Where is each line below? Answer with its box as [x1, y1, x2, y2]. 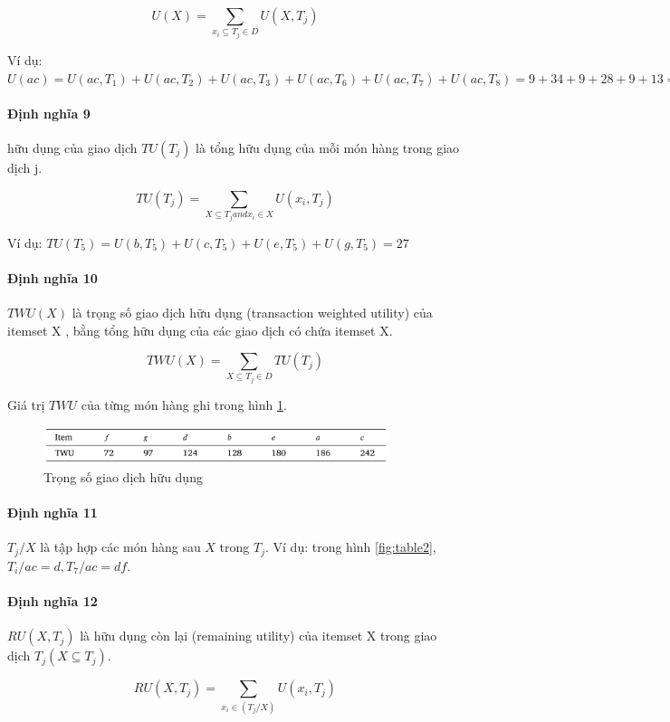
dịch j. [7, 157, 43, 176]
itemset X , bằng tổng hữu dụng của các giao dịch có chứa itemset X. [7, 320, 393, 339]
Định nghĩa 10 [7, 268, 98, 287]
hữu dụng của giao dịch [7, 138, 138, 157]
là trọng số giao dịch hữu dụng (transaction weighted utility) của [72, 302, 433, 321]
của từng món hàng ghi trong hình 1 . [81, 395, 287, 414]
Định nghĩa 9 [7, 103, 91, 122]
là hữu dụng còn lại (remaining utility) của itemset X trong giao [80, 626, 437, 645]
